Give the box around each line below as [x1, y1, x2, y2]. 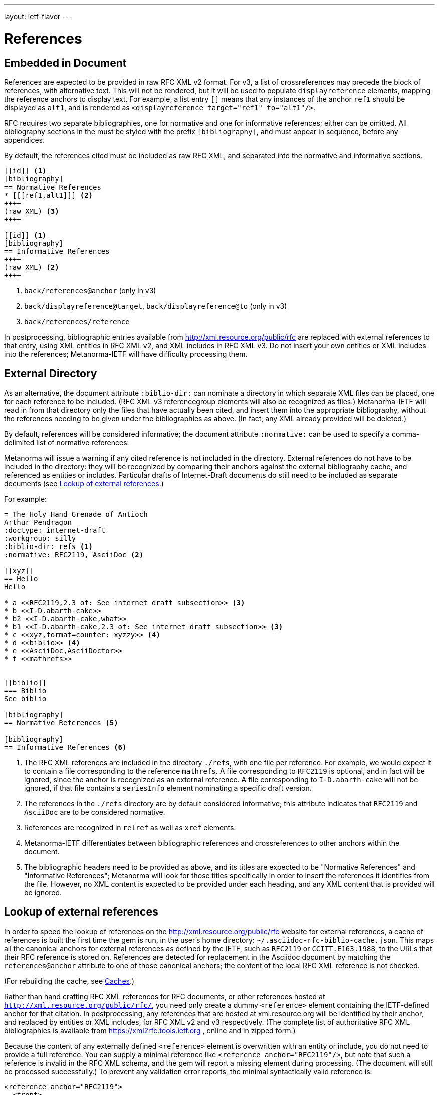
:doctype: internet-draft [4, 526, 106, 534]
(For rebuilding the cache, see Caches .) [4, 976, 135, 985]
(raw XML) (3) [4, 207, 59, 215]
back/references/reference [24, 317, 130, 326]
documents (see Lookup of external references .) [4, 479, 164, 488]
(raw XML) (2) [4, 263, 59, 271]
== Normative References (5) [4, 718, 118, 727]
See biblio [4, 694, 47, 703]
